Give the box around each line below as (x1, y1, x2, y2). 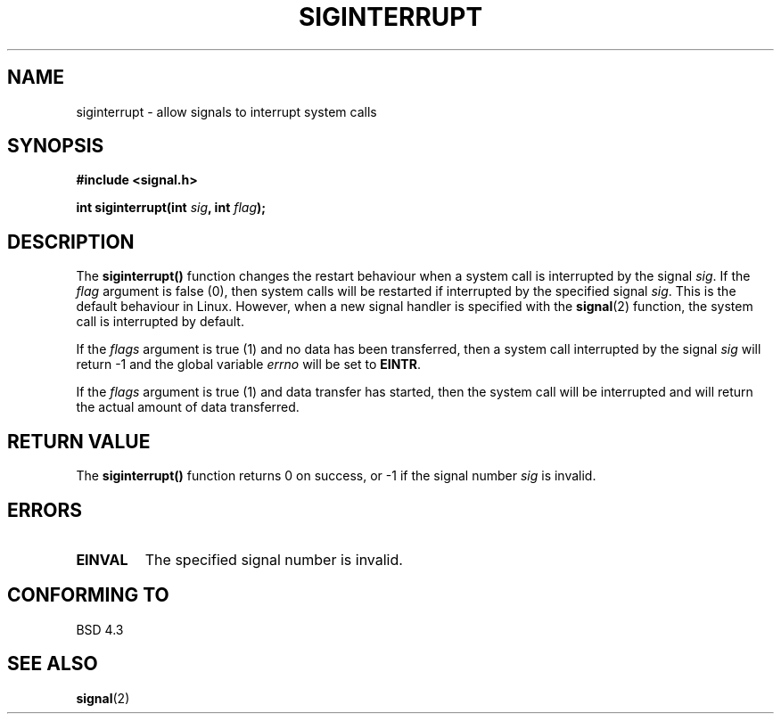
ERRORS (7, 498, 83, 521)
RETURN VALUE (7, 430, 151, 453)
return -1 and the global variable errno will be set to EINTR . (76, 356, 421, 373)
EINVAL (76, 550, 128, 569)
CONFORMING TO (7, 584, 169, 607)
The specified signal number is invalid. (144, 550, 403, 569)
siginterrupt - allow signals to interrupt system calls (76, 103, 377, 119)
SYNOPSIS (7, 135, 104, 158)
